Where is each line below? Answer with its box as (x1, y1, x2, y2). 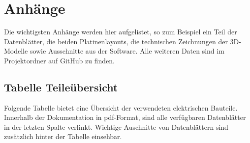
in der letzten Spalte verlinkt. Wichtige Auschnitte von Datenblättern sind (4, 121, 228, 132)
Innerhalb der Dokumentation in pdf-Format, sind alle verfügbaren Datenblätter (4, 112, 246, 122)
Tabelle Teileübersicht (4, 79, 118, 94)
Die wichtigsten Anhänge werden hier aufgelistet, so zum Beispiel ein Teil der (4, 27, 237, 37)
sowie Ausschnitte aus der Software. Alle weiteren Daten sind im (30, 46, 224, 56)
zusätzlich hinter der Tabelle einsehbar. (4, 131, 122, 142)
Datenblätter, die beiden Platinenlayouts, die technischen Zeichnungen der (4, 36, 228, 46)
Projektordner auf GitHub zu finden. (4, 55, 115, 65)
